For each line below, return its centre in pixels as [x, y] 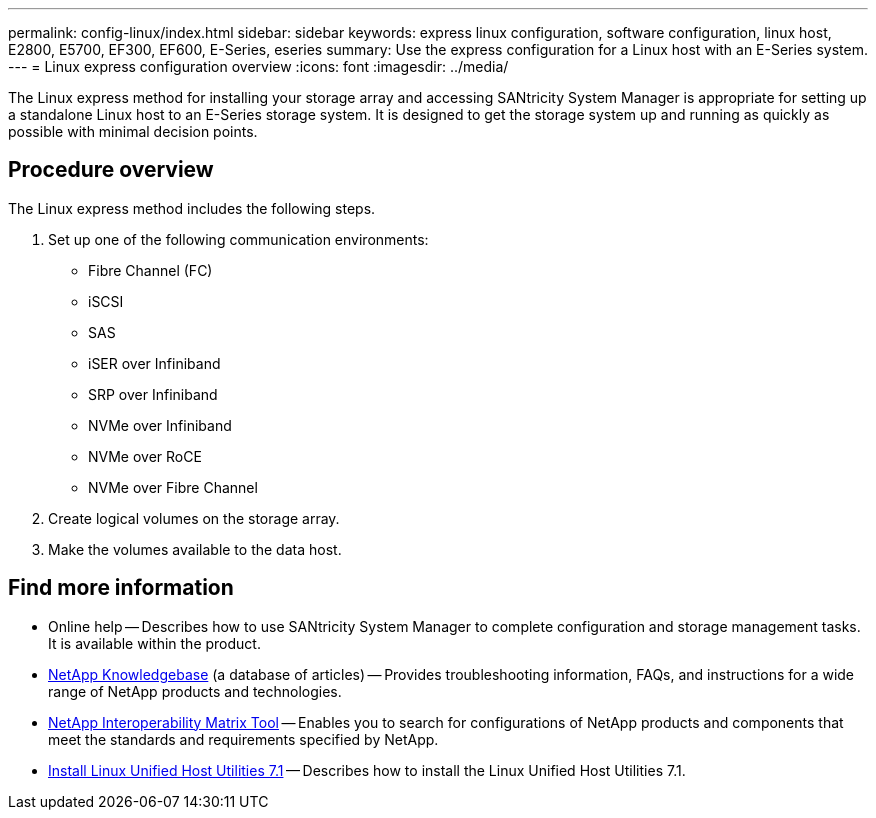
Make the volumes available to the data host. [195, 549]
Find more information [121, 588]
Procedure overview [111, 170]
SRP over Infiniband [153, 394]
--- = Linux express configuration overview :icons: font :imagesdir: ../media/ [258, 66]
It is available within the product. [154, 643]
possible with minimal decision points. [133, 131]
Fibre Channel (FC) [150, 270]
